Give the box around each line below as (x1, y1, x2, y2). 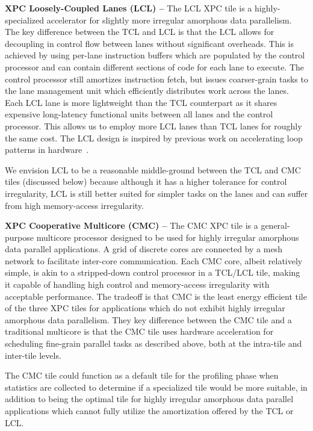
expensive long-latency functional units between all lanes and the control (5, 108, 273, 120)
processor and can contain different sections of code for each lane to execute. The (5, 60, 305, 73)
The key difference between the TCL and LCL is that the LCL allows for (5, 25, 274, 38)
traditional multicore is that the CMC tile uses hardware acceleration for (5, 325, 274, 338)
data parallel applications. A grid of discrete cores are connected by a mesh (5, 243, 282, 255)
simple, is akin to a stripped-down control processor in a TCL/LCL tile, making (5, 266, 300, 279)
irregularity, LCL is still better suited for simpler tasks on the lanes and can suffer (5, 187, 308, 199)
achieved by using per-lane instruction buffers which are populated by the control (5, 49, 305, 61)
